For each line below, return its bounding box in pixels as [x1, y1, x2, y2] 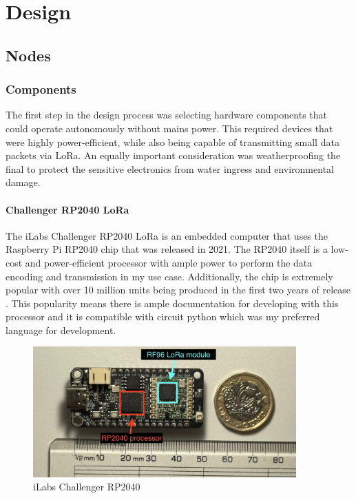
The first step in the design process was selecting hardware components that [6, 107, 327, 122]
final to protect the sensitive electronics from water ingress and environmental [6, 161, 334, 176]
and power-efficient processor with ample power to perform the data [25, 255, 313, 269]
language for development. [6, 322, 116, 337]
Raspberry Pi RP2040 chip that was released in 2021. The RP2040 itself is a [6, 242, 328, 256]
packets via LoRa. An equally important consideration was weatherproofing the [6, 148, 341, 163]
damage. [6, 175, 41, 189]
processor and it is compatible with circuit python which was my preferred [6, 309, 320, 324]
